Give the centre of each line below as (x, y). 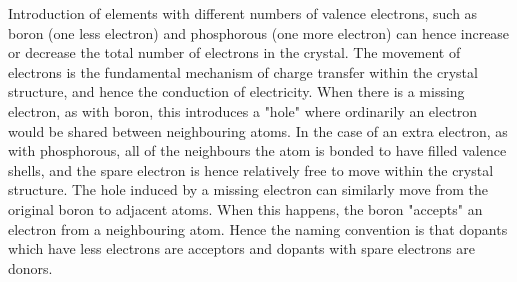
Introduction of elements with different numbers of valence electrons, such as (243, 13)
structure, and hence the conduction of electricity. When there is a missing (236, 91)
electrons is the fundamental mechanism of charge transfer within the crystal (243, 71)
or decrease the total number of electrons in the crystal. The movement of (234, 52)
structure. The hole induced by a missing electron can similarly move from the (248, 189)
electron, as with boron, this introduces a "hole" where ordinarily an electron (243, 110)
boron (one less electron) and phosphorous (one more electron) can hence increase (259, 32)
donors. (30, 267)
